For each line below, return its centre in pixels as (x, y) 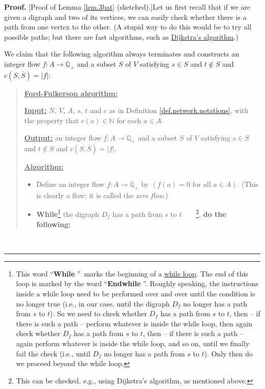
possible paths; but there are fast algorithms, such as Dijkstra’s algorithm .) (121, 36)
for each (129, 120)
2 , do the (211, 213)
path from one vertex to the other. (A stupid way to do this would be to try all (128, 27)
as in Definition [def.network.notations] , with (179, 110)
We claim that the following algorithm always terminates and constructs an (122, 54)
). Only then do (228, 353)
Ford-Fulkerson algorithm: (71, 93)
